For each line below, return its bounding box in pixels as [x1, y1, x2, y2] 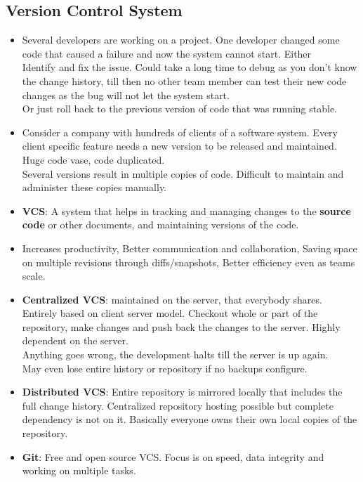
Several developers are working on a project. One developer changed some [22, 32, 340, 47]
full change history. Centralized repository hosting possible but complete [22, 398, 334, 412]
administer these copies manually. [22, 180, 167, 195]
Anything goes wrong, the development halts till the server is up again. [22, 347, 329, 362]
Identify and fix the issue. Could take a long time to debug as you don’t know [22, 60, 357, 74]
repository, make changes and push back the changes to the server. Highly [22, 319, 341, 334]
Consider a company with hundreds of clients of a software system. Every [22, 124, 338, 139]
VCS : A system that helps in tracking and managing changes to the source [22, 203, 351, 218]
